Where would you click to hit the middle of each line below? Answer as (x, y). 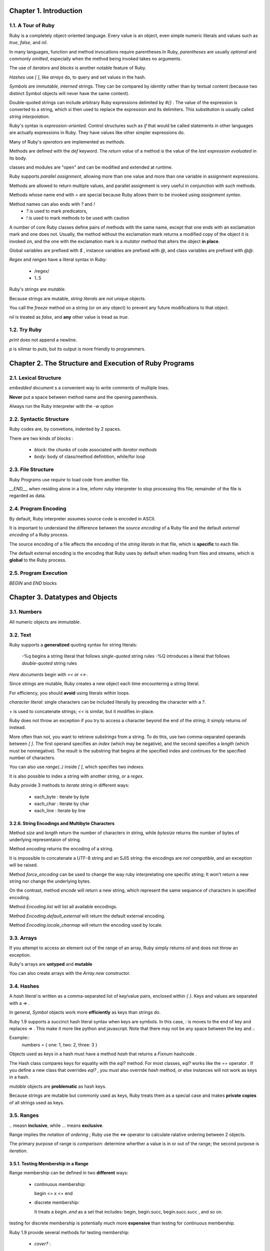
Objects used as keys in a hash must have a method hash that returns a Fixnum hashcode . (103, 1054)
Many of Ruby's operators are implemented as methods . (67, 142)
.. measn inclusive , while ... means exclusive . (56, 1125)
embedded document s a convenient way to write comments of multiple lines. (89, 388)
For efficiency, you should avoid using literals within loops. (69, 693)
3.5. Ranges (24, 1115)
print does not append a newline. (43, 340)
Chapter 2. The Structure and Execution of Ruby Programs (102, 363)
